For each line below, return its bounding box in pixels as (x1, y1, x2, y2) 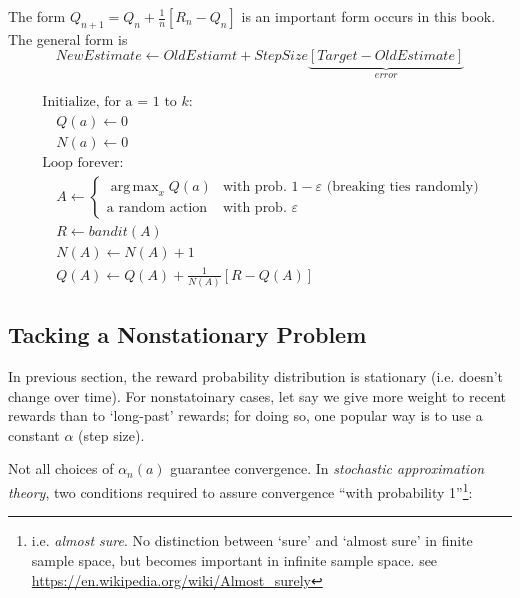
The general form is (8, 28, 128, 49)
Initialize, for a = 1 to (42, 94, 177, 109)
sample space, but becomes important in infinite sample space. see (31, 549, 438, 570)
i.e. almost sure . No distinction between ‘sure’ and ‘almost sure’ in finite (31, 530, 473, 551)
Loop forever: (42, 155, 124, 170)
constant (8, 424, 60, 445)
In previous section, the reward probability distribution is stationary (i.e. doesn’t (8, 366, 504, 387)
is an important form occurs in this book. (241, 6, 496, 26)
